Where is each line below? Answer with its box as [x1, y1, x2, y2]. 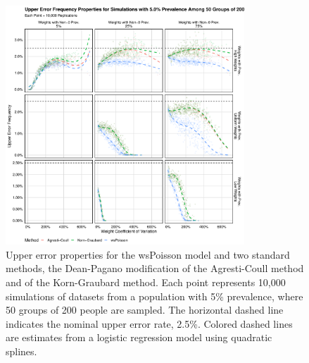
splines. [6, 343, 37, 358]
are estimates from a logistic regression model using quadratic [6, 330, 272, 345]
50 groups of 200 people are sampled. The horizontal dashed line [6, 302, 284, 317]
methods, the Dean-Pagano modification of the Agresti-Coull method [6, 261, 304, 276]
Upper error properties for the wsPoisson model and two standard [6, 247, 290, 262]
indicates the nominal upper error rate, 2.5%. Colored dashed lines [6, 316, 293, 331]
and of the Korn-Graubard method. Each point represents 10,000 [6, 274, 286, 289]
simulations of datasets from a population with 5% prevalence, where [6, 288, 303, 303]
